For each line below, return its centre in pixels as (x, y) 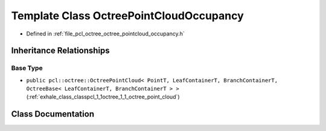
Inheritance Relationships (60, 51)
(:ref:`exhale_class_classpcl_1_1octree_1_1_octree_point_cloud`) (103, 97)
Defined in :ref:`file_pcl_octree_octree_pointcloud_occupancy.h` (105, 34)
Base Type (27, 68)
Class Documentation (53, 114)
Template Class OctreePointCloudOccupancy (127, 16)
